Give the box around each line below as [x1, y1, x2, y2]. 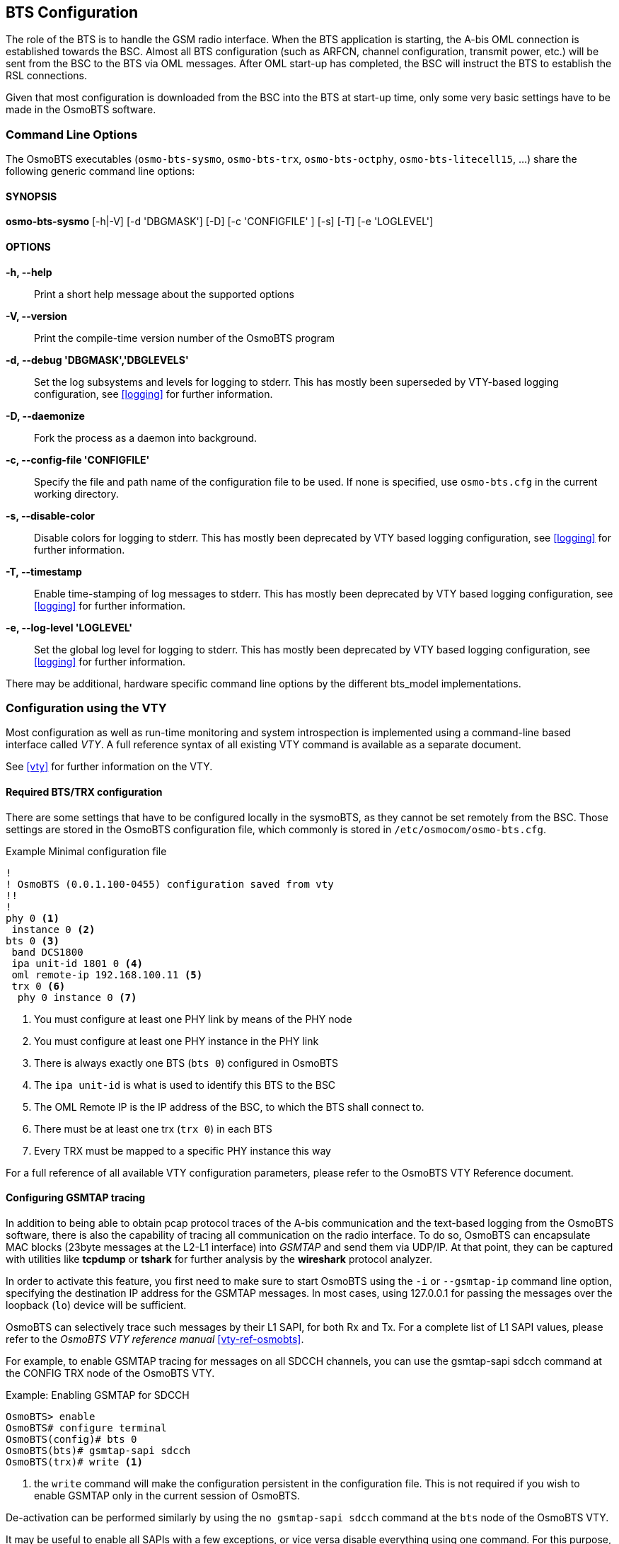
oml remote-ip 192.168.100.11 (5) [11, 968, 203, 980]
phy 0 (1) [6, 912, 59, 924]
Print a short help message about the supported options [34, 287, 294, 300]
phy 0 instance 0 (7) [17, 991, 137, 1003]
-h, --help [6, 265, 52, 278]
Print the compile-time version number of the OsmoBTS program [34, 331, 335, 344]
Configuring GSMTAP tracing [6, 1191, 146, 1204]
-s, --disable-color [6, 509, 96, 522]
